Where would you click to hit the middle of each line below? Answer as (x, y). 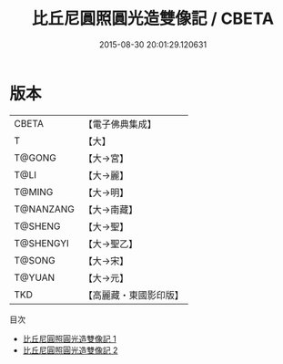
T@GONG (35, 158)
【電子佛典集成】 (120, 124)
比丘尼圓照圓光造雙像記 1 (69, 338)
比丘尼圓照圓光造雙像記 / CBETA (153, 19)
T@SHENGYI (42, 243)
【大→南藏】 (111, 209)
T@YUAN (35, 277)
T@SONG (35, 260)
